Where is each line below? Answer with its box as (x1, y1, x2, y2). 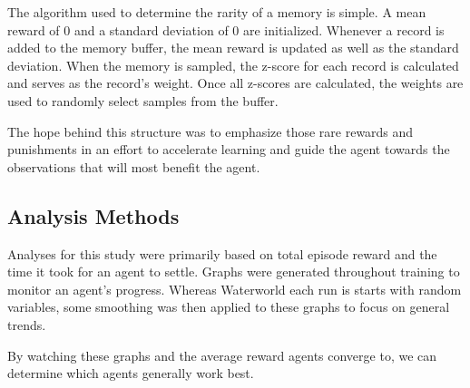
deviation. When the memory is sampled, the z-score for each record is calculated (7, 55, 459, 74)
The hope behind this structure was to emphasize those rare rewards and (7, 121, 414, 141)
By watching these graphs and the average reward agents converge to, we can (7, 345, 437, 364)
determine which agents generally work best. (7, 364, 254, 383)
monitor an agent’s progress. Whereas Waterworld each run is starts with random (7, 279, 462, 298)
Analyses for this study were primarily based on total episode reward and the (7, 244, 437, 263)
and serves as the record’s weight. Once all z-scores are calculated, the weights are (7, 73, 464, 92)
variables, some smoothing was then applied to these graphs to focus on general (7, 297, 450, 316)
